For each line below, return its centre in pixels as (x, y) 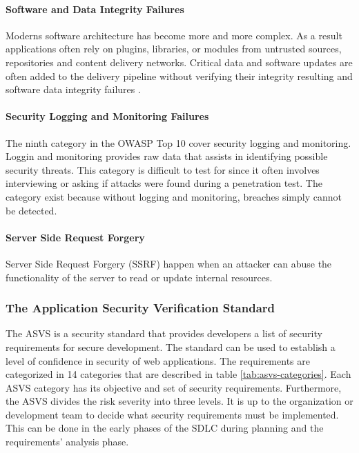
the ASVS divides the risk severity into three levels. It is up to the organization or (179, 401)
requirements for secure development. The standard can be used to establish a (171, 346)
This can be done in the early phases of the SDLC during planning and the (165, 428)
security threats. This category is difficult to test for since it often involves (163, 169)
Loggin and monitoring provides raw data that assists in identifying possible (167, 156)
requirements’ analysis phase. (67, 442)
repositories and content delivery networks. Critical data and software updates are (179, 62)
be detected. (31, 210)
